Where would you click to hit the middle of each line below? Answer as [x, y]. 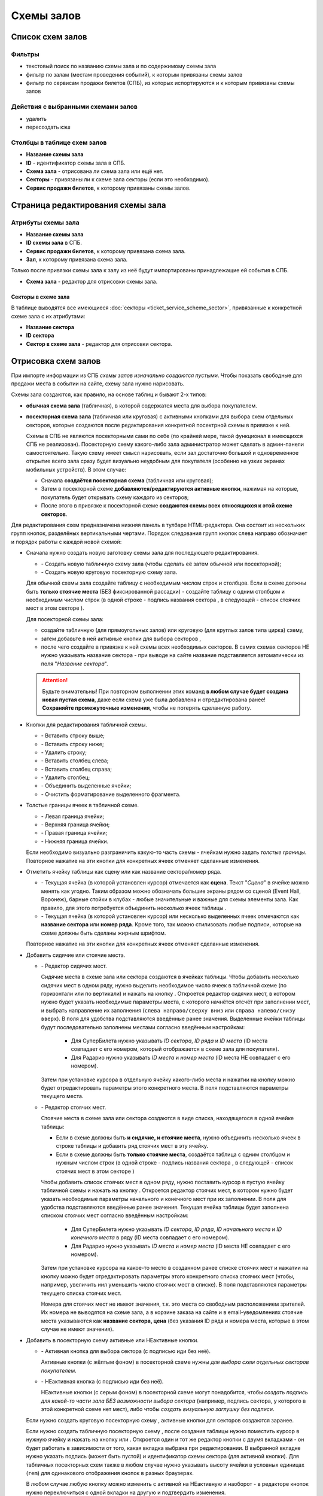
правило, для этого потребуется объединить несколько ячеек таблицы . [134, 908]
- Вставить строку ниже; [72, 744]
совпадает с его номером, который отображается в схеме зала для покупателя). [175, 1049]
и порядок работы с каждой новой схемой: [66, 542]
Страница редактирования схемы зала [89, 205]
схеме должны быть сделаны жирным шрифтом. [103, 933]
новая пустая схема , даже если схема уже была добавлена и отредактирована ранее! [154, 700]
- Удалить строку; [64, 752]
